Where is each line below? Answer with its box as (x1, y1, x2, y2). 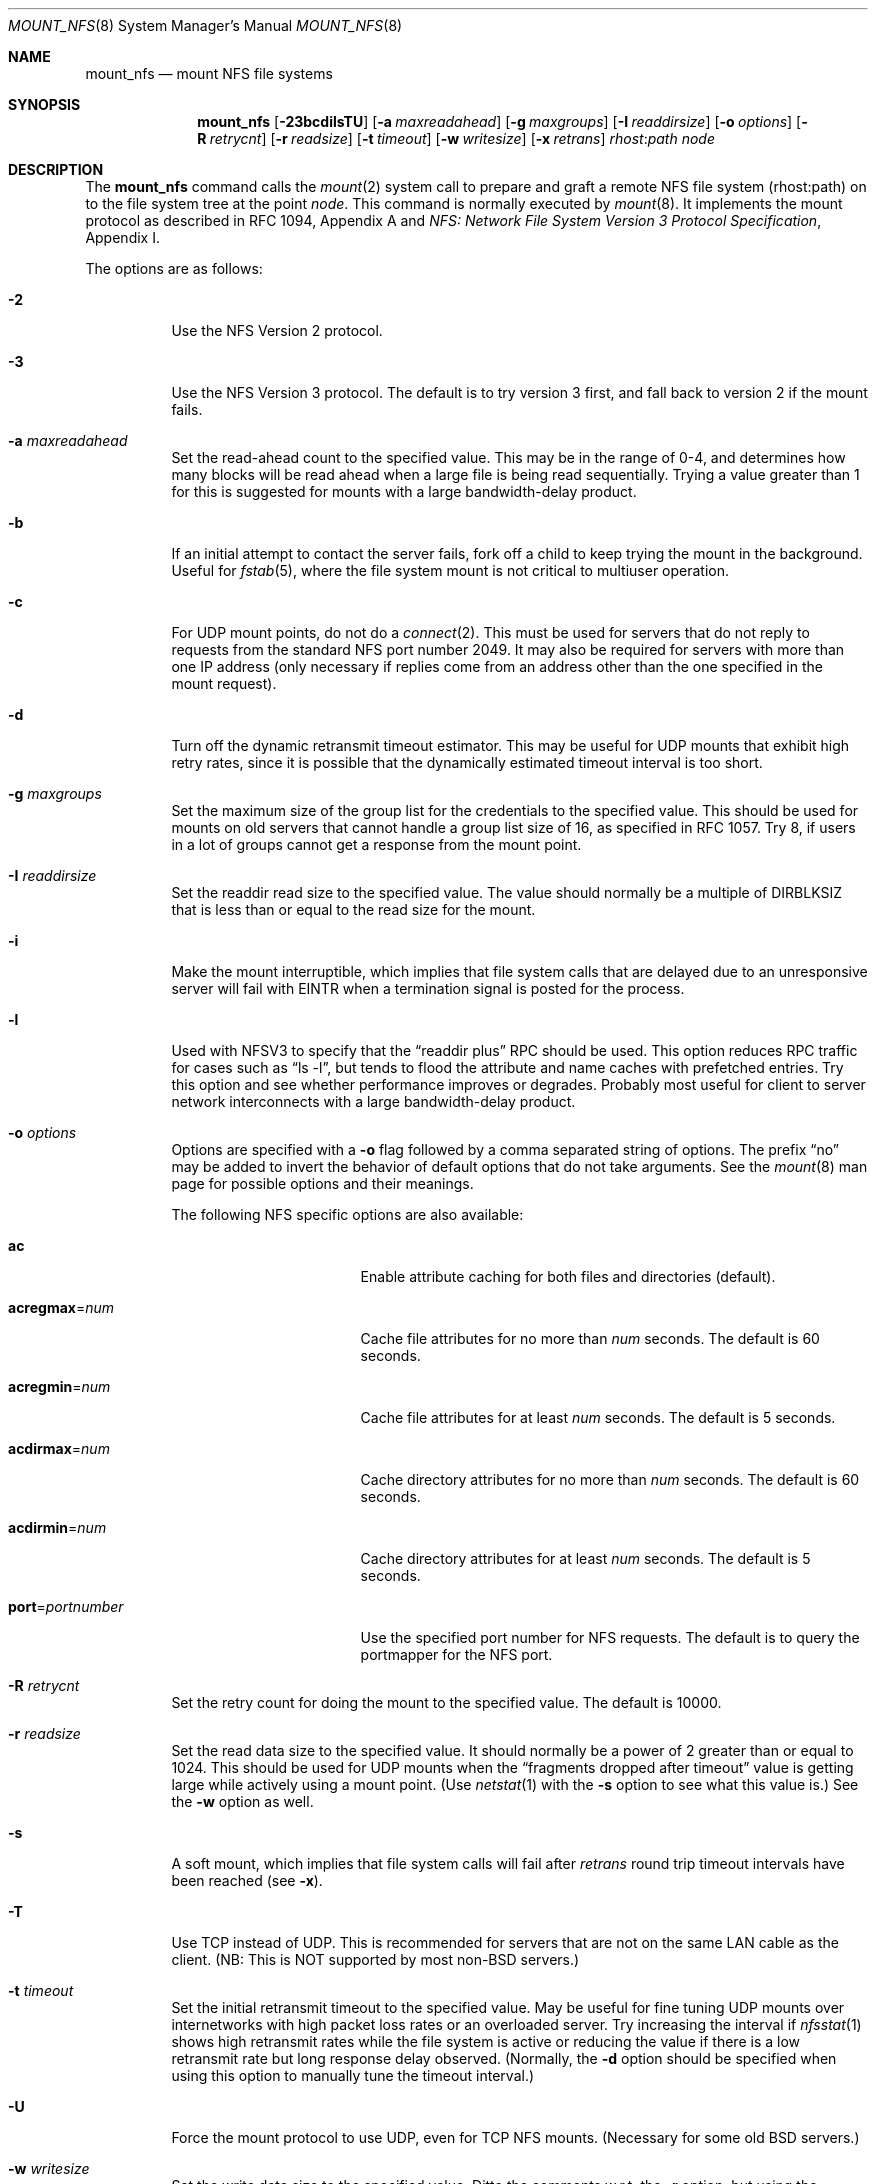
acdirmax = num (8, 1440, 110, 1457)
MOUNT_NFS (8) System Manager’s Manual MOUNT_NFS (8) (8, 17, 403, 34)
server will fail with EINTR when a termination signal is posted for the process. (171, 980, 685, 997)
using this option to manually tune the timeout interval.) (171, 2067, 535, 2084)
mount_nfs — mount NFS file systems (85, 65, 333, 82)
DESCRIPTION (8, 161, 104, 178)
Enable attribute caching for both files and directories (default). (360, 1268, 776, 1285)
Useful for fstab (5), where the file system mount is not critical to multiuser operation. (171, 562, 730, 579)
